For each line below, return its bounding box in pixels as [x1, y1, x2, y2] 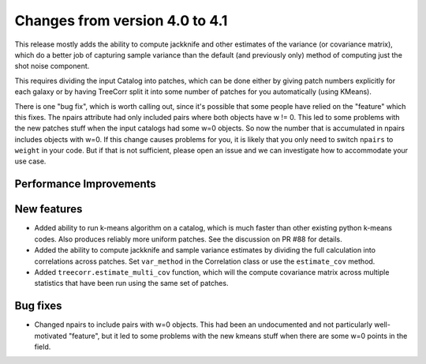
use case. [14, 156, 47, 166]
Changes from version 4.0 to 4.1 [14, 12, 228, 29]
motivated [34, 331, 67, 340]
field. [34, 342, 51, 351]
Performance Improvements [14, 178, 157, 191]
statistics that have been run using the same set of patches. [34, 279, 229, 288]
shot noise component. [14, 62, 90, 71]
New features [14, 202, 83, 216]
